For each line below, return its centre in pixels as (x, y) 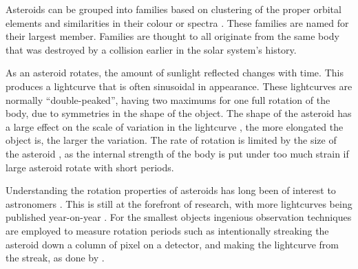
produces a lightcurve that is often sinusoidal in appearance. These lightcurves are (179, 86)
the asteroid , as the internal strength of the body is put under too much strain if (177, 153)
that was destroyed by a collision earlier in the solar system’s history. (151, 49)
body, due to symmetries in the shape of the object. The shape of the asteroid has (179, 113)
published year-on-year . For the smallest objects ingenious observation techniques (179, 217)
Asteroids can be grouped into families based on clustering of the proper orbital (173, 9)
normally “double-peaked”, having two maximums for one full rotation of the (168, 99)
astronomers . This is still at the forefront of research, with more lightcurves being (179, 203)
